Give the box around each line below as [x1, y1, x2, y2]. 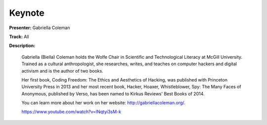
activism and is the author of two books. [21, 68, 103, 74]
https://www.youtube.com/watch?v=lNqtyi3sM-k [21, 109, 121, 115]
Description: [9, 42, 36, 49]
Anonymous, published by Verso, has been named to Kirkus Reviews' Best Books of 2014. [21, 90, 205, 96]
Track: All [9, 34, 29, 40]
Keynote [9, 7, 44, 18]
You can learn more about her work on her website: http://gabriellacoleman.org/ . [21, 100, 185, 106]
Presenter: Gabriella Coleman [9, 25, 70, 31]
